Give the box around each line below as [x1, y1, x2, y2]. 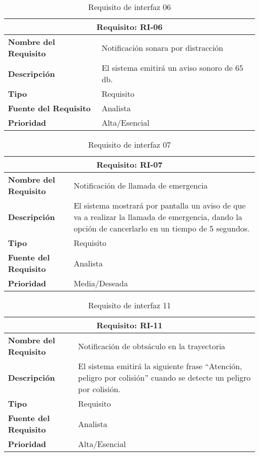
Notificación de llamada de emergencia [73, 179, 208, 191]
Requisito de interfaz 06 [88, 1, 171, 12]
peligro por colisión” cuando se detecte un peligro [78, 372, 251, 383]
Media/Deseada [73, 277, 128, 289]
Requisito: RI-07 [96, 159, 163, 170]
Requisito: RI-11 [96, 319, 163, 331]
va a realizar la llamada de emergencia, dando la [73, 211, 243, 223]
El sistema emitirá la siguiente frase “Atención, [78, 360, 242, 372]
